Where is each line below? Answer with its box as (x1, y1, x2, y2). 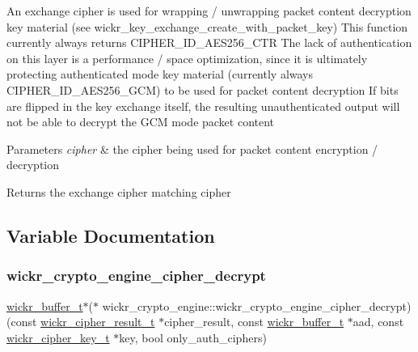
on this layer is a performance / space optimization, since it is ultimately (6, 49, 368, 66)
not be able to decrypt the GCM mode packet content (6, 113, 275, 130)
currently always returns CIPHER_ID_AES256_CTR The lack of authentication (6, 34, 412, 51)
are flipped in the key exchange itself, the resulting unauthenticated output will (6, 97, 400, 114)
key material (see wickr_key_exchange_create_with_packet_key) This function (6, 18, 408, 35)
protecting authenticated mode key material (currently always (6, 66, 314, 83)
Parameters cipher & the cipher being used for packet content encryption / (6, 140, 378, 157)
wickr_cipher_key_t (6, 329, 110, 346)
